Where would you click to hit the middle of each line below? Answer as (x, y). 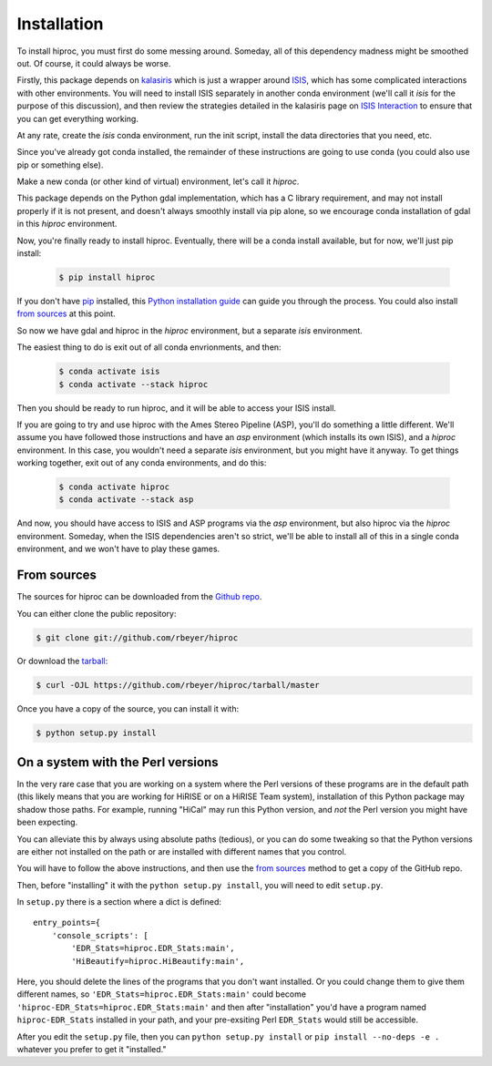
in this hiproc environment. (67, 224)
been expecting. (47, 822)
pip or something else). (60, 165)
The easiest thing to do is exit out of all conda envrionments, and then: (149, 347)
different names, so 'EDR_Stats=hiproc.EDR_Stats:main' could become (162, 994)
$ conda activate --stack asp (126, 500)
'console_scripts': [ (100, 935)
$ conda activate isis (109, 372)
